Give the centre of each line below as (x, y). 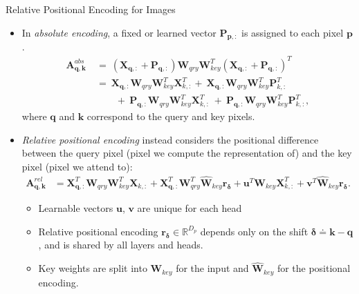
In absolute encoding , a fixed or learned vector (119, 32)
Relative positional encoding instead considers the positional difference (170, 139)
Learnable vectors (76, 208)
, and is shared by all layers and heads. (121, 245)
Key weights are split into (93, 268)
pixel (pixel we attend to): (77, 166)
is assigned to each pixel (293, 32)
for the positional (314, 268)
